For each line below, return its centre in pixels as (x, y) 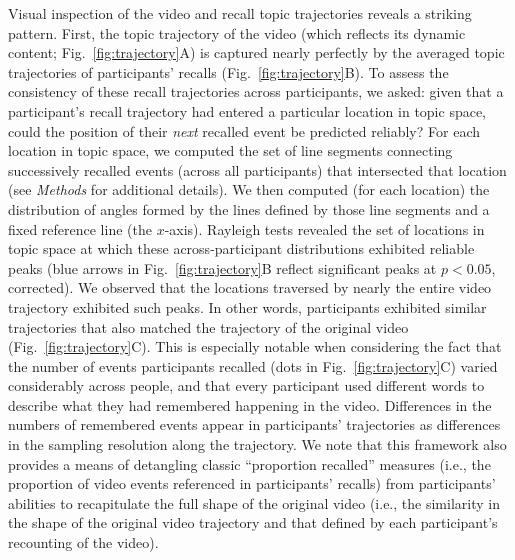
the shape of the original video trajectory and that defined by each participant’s (253, 522)
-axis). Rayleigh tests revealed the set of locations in (324, 228)
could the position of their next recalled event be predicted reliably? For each (244, 130)
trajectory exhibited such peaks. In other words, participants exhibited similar (247, 306)
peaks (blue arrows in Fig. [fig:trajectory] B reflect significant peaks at (222, 267)
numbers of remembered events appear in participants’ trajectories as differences (254, 424)
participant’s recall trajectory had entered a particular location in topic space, (247, 110)
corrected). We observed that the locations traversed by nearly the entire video (250, 287)
